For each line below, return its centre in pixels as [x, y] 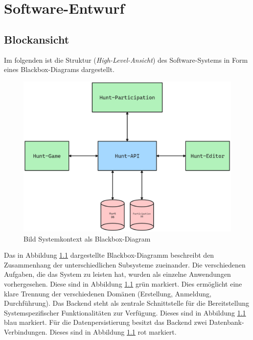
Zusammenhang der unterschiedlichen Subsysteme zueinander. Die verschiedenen [125, 264]
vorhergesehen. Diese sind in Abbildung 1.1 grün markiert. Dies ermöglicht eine [123, 283]
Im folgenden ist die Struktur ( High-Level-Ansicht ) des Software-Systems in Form [126, 60]
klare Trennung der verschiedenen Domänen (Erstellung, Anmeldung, [108, 293]
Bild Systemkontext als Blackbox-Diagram [87, 238]
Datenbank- [227, 322]
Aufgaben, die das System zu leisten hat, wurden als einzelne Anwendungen [117, 274]
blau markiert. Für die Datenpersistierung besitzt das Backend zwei [105, 322]
